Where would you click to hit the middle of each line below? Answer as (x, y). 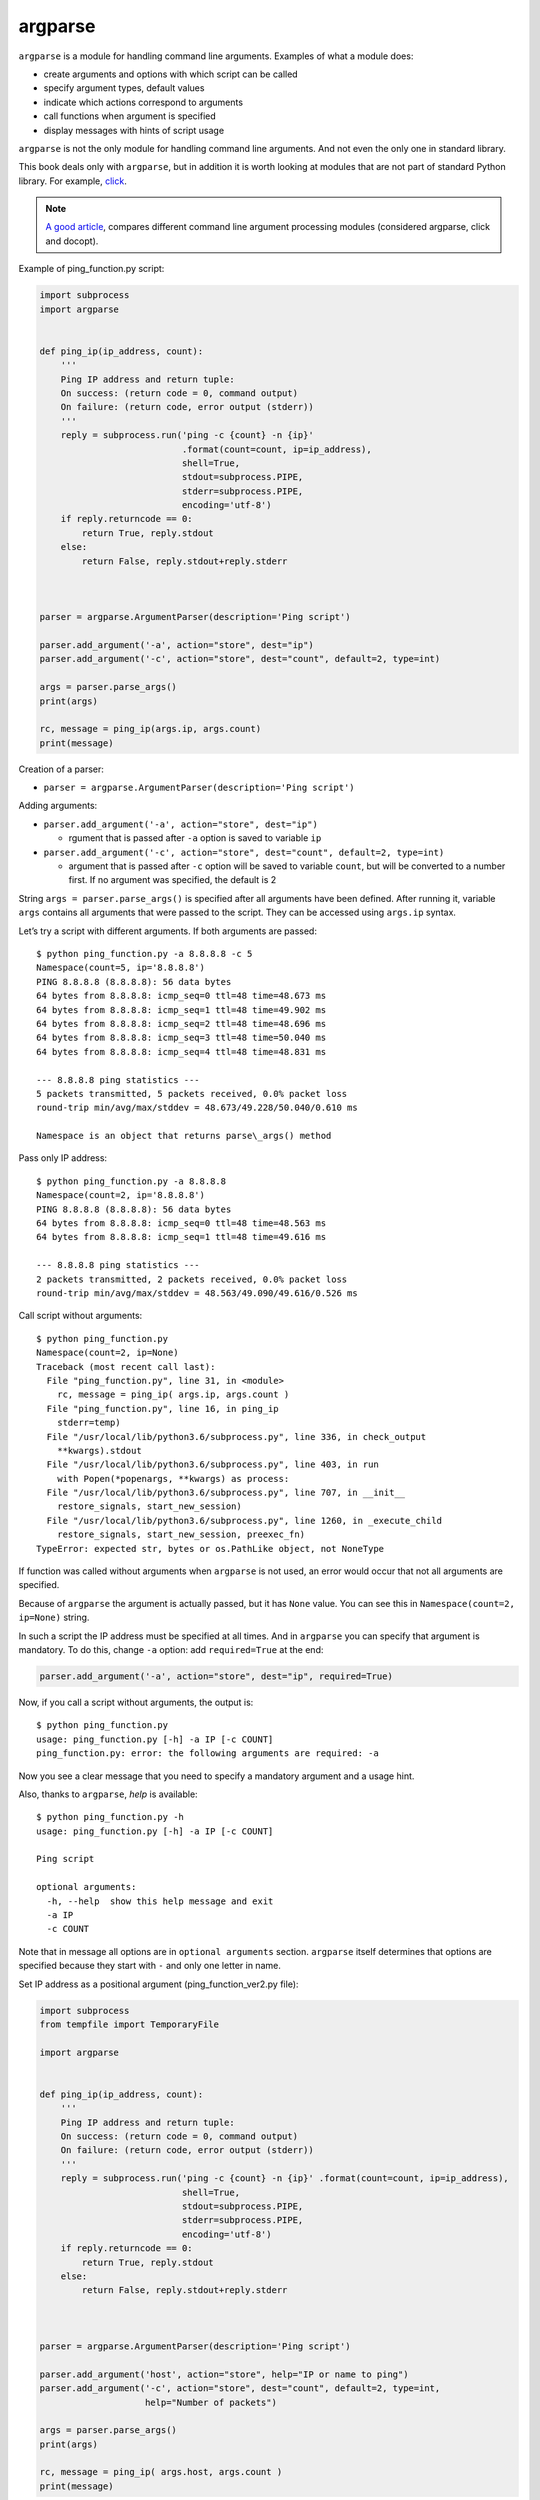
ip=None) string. (54, 1617)
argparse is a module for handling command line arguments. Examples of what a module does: (216, 56)
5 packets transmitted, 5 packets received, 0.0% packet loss (192, 1093)
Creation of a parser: (61, 769)
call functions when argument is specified (130, 116)
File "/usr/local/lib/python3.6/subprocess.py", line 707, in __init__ (226, 1493)
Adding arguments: (58, 806)
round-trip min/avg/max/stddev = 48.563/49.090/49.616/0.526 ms (197, 1293)
